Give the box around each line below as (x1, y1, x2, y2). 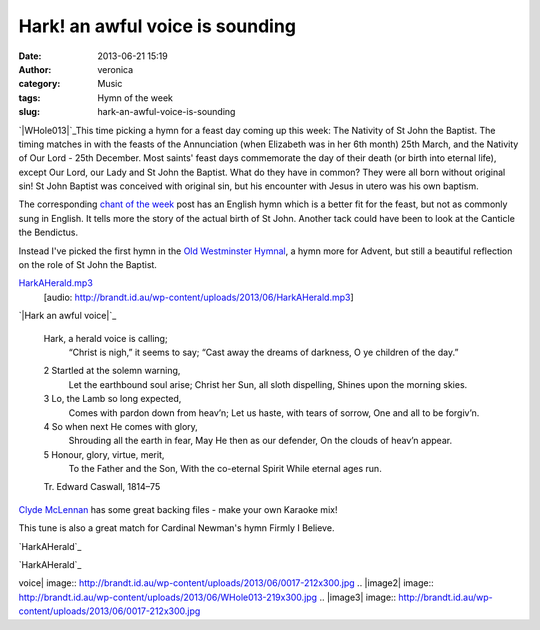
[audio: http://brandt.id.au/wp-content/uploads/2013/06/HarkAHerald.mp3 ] (43, 291, 354, 303)
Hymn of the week (97, 91, 174, 104)
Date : (18, 50, 42, 62)
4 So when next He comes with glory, (43, 420, 199, 432)
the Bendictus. (18, 226, 79, 239)
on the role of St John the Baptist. (18, 259, 157, 271)
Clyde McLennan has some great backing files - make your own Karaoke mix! (18, 503, 338, 515)
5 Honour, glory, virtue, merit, (43, 448, 165, 460)
